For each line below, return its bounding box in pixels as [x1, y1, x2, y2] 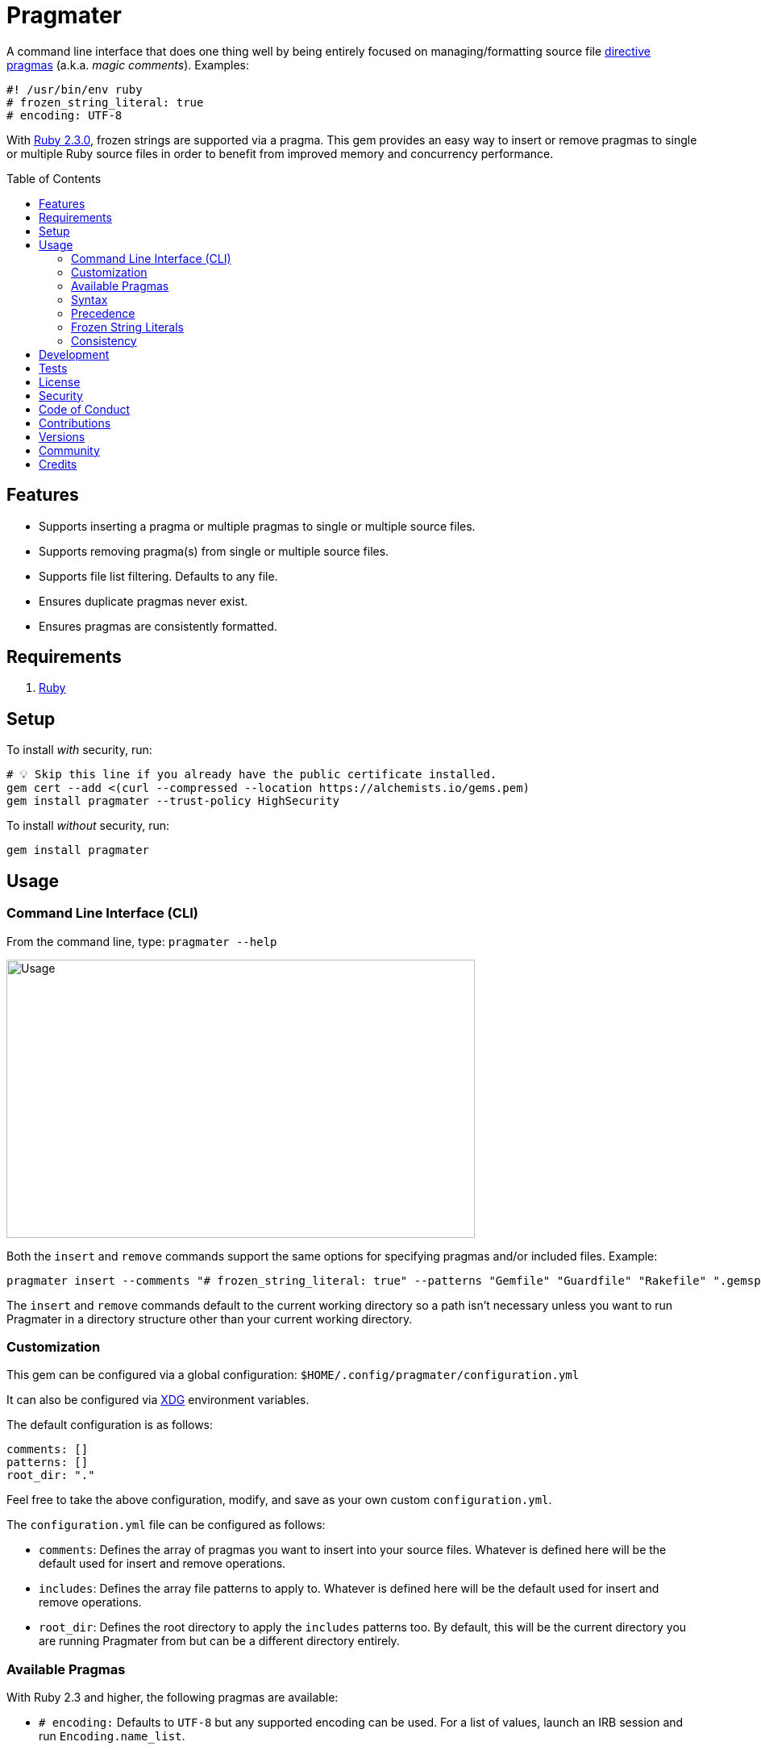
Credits [39, 456, 77, 471]
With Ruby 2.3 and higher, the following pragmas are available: [6, 1690, 339, 1704]
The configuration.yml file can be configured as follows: [6, 1518, 326, 1532]
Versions [39, 429, 85, 444]
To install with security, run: [6, 743, 152, 757]
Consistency [71, 333, 137, 348]
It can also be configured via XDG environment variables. [6, 1393, 310, 1407]
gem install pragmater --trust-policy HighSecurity [6, 794, 340, 808]
